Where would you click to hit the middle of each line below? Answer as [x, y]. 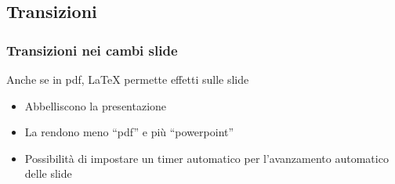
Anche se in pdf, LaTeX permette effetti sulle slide [128, 79]
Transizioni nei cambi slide [92, 50]
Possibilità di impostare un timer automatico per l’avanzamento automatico [207, 158]
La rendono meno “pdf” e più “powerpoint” [129, 132]
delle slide [48, 173]
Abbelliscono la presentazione [96, 105]
